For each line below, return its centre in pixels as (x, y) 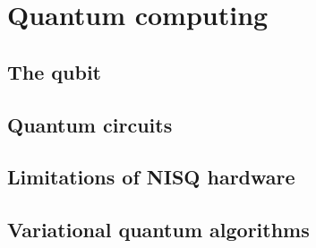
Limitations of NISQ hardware (151, 177)
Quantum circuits (90, 124)
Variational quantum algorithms (158, 230)
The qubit (54, 71)
